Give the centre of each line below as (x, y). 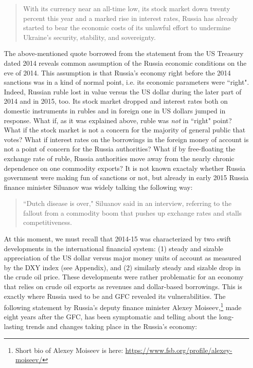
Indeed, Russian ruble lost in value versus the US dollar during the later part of (123, 91)
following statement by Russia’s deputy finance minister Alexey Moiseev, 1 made (123, 306)
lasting (14, 326)
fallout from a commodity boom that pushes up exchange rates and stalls (132, 212)
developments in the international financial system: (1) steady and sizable (114, 248)
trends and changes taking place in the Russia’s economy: (111, 326)
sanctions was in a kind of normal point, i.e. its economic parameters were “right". (126, 82)
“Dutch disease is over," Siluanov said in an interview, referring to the (127, 203)
